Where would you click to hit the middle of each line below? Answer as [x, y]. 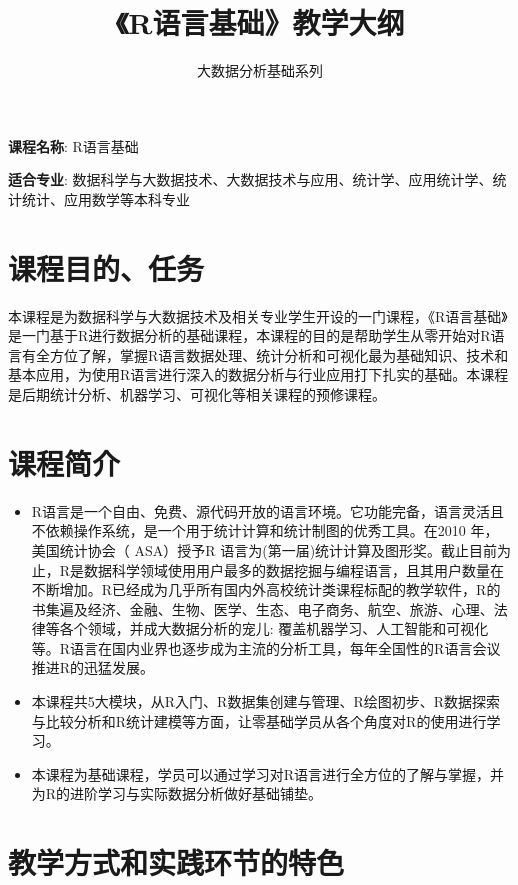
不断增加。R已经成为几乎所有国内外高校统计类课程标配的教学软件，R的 [266, 589]
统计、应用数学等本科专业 [105, 198]
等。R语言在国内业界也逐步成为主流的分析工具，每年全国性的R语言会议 [266, 647]
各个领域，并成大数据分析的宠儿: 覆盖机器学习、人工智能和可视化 [274, 628]
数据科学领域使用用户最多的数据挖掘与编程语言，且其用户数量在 [294, 569]
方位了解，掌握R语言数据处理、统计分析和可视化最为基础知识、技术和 [279, 354]
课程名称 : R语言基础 [73, 145]
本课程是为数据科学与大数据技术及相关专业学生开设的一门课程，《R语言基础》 [258, 315]
